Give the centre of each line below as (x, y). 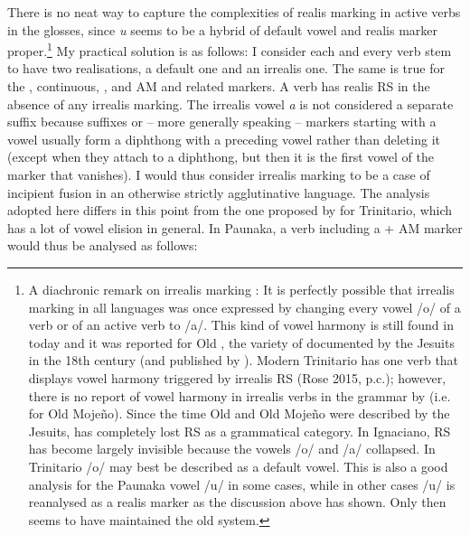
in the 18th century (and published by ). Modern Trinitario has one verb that (244, 360)
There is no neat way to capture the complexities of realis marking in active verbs (234, 12)
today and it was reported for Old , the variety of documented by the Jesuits (241, 342)
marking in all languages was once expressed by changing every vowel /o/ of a (244, 307)
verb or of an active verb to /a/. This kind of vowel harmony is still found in (241, 325)
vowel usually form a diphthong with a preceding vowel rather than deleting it (224, 139)
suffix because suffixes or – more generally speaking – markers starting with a (222, 122)
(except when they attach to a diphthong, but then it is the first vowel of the (221, 157)
